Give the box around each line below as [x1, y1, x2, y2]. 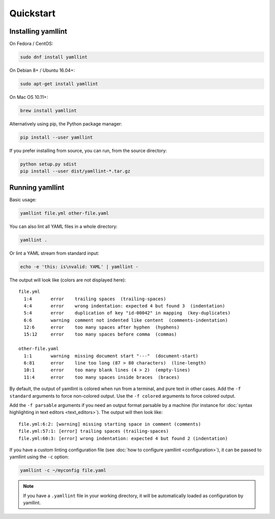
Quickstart [9, 8, 56, 19]
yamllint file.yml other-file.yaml [20, 210, 109, 216]
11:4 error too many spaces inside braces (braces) [23, 374, 180, 380]
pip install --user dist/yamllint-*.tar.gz [20, 168, 131, 174]
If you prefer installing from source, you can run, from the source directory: [9, 147, 168, 153]
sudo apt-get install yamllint [20, 81, 99, 87]
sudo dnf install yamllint [20, 54, 88, 60]
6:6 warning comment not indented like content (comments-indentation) [23, 317, 228, 323]
